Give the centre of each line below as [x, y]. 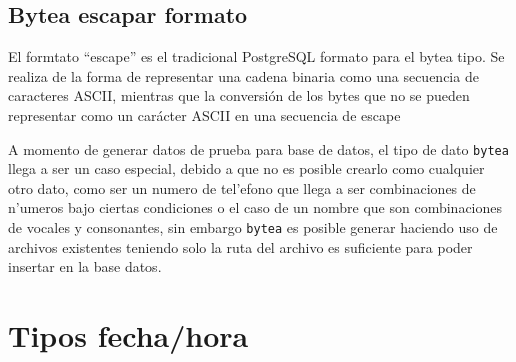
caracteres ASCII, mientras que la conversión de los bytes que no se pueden [239, 95]
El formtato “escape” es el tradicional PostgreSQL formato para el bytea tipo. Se [256, 56]
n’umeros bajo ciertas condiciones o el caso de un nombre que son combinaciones [255, 207]
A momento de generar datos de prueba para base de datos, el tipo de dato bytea [258, 148]
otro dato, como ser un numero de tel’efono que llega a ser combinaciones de [242, 187]
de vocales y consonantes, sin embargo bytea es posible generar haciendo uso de [253, 227]
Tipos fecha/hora [128, 335]
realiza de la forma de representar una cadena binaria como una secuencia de [243, 75]
